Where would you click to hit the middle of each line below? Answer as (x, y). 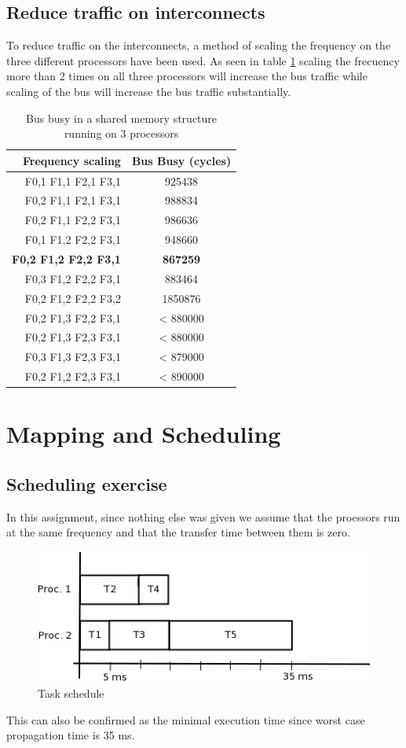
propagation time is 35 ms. (71, 735)
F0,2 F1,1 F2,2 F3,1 (73, 220)
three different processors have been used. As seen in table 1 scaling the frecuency (203, 60)
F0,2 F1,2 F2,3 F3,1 (73, 376)
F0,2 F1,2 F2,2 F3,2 (73, 298)
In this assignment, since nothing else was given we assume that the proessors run (203, 516)
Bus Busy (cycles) (181, 160)
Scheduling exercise (87, 483)
